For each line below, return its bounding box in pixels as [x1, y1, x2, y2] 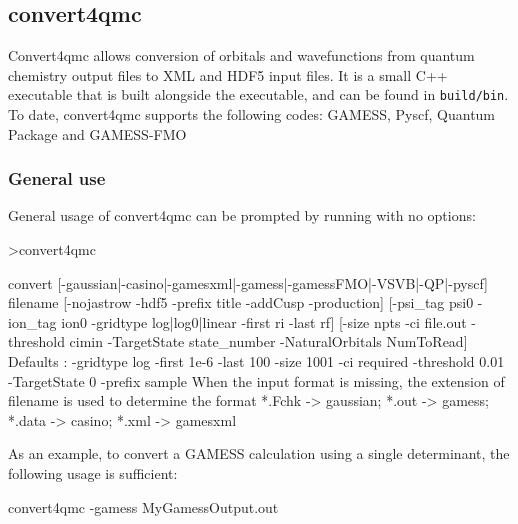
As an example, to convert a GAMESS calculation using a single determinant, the [8, 443, 510, 464]
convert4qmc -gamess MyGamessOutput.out [8, 496, 279, 517]
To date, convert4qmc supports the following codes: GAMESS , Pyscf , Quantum [8, 104, 496, 125]
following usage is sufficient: [8, 462, 178, 483]
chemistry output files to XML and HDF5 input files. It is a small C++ [8, 64, 448, 85]
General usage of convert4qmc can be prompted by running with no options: [8, 205, 476, 226]
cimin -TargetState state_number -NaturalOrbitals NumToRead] [69, 331, 468, 352]
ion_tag [8, 311, 57, 332]
